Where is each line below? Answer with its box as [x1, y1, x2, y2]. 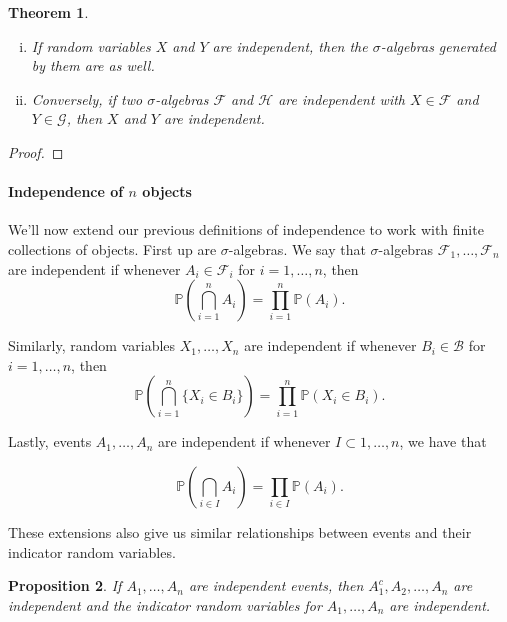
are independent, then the [212, 35, 368, 56]
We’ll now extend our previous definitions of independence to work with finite [8, 219, 484, 240]
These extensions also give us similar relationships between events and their [8, 521, 472, 542]
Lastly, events [8, 431, 92, 452]
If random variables [31, 35, 151, 56]
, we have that [399, 431, 487, 452]
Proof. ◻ [8, 141, 64, 162]
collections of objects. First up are [8, 238, 217, 259]
